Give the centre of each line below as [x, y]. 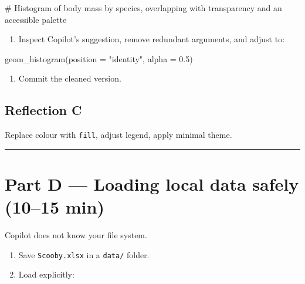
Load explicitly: [46, 274]
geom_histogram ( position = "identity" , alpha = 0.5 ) [99, 58]
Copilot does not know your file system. [76, 235]
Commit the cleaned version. [70, 78]
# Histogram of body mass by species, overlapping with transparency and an [143, 8]
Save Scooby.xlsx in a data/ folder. [84, 254]
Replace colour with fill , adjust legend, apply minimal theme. [118, 135]
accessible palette [36, 19]
